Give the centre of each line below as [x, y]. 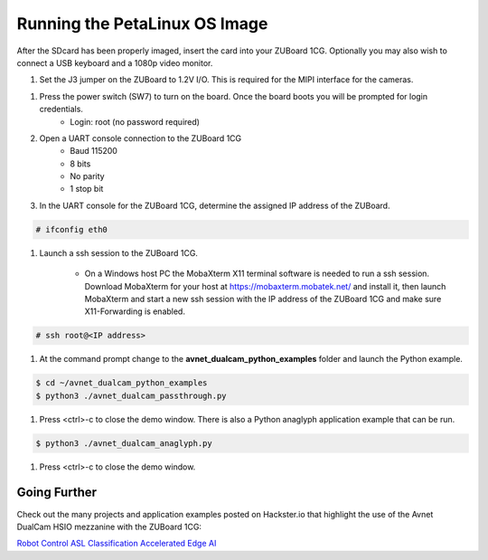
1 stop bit [87, 189]
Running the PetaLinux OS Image [142, 24]
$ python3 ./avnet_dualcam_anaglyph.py [124, 443]
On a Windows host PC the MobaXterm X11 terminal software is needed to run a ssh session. [257, 274]
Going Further [57, 493]
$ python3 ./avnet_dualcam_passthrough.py [131, 395]
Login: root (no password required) [135, 121]
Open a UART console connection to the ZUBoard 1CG [141, 138]
